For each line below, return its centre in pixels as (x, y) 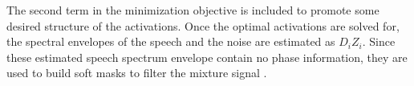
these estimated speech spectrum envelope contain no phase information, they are (207, 57)
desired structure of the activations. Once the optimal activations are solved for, (203, 25)
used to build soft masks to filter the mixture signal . (137, 73)
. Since (379, 41)
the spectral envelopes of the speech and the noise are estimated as (171, 41)
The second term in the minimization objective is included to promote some (193, 10)
